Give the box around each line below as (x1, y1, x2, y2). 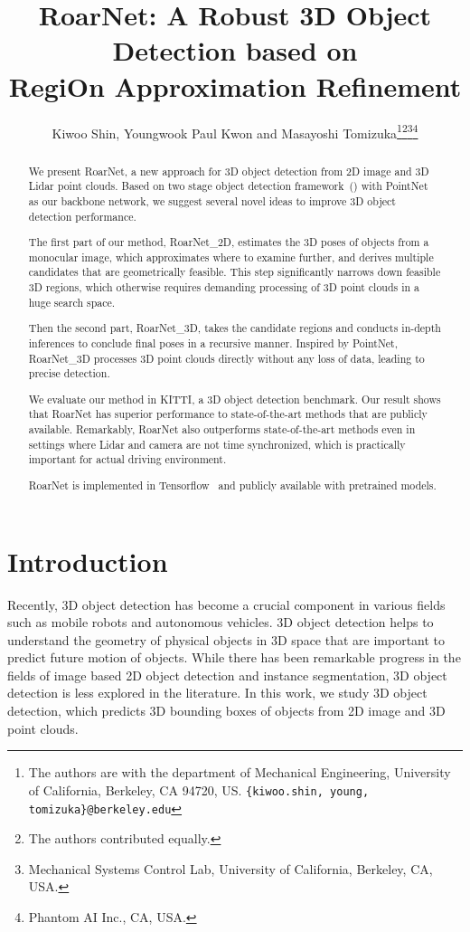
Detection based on (112, 32, 358, 69)
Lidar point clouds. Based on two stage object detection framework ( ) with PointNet (28, 178, 428, 194)
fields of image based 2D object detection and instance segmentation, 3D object (7, 665, 447, 684)
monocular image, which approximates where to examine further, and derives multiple (28, 249, 434, 264)
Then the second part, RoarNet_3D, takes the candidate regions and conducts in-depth (28, 320, 441, 336)
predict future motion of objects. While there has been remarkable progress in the (7, 648, 461, 667)
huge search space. (28, 294, 116, 309)
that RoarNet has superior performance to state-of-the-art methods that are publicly (28, 406, 428, 422)
